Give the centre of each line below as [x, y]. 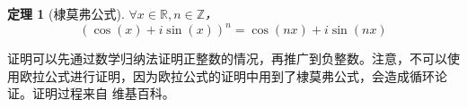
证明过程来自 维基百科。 [103, 93]
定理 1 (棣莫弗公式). [66, 13]
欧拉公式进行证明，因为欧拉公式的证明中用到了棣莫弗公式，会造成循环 [227, 75]
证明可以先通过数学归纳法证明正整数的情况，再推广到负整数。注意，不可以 [227, 58]
